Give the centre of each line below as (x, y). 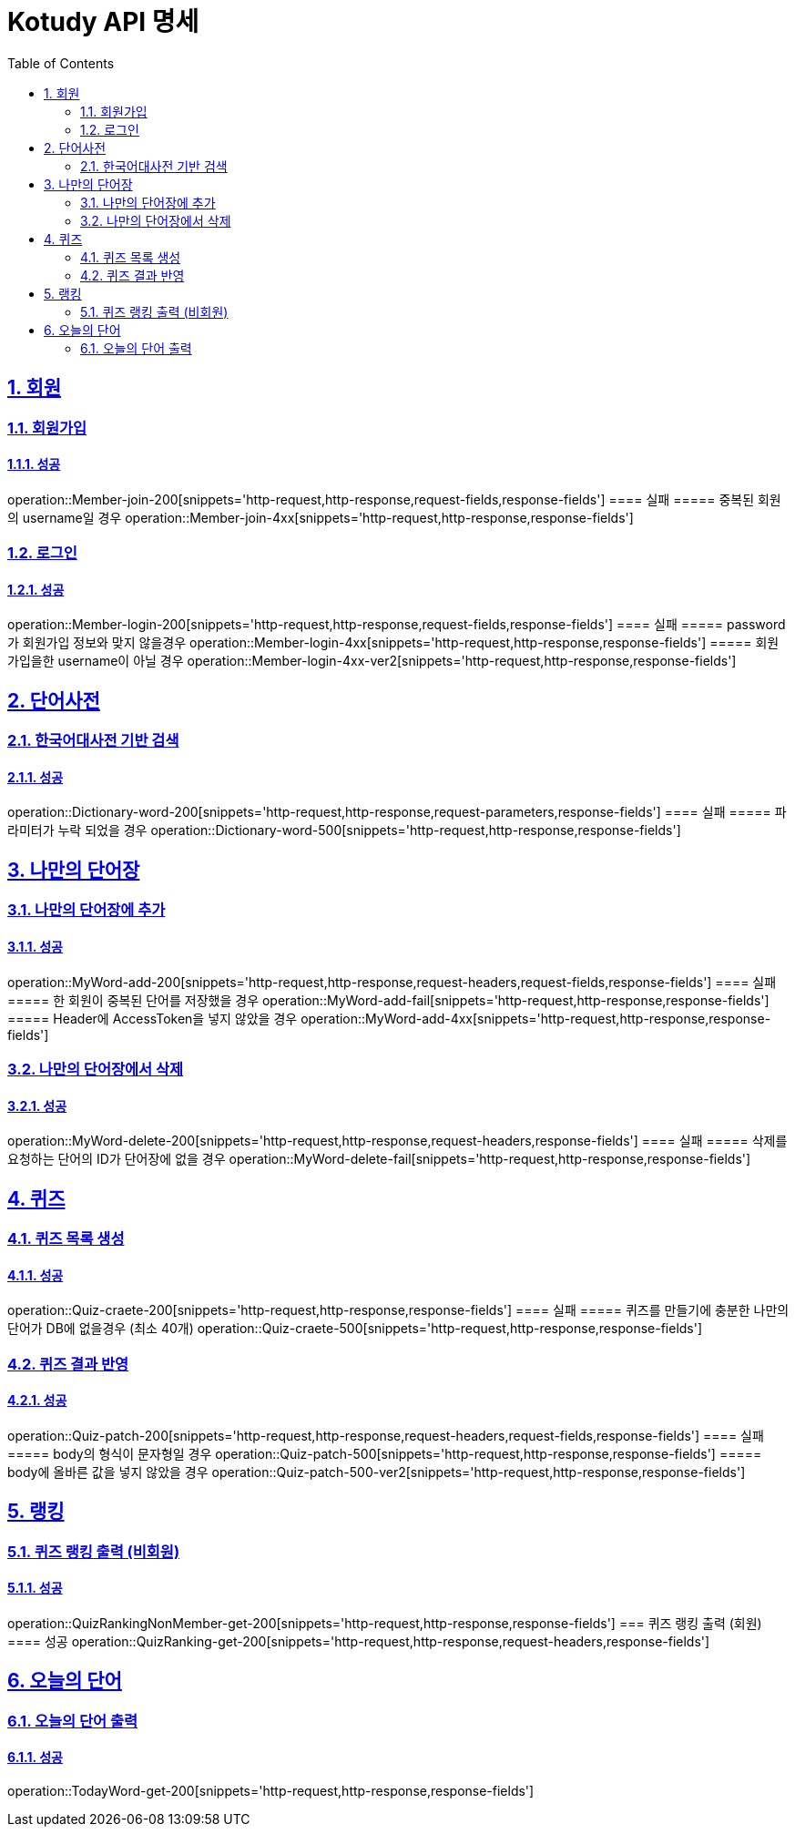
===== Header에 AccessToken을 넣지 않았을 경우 (153, 1018)
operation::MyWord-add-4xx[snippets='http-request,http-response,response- (536, 1018)
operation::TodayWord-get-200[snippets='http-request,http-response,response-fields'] (271, 1790)
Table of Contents (61, 63)
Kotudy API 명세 (103, 22)
